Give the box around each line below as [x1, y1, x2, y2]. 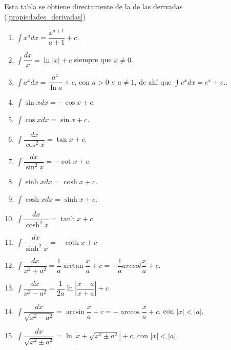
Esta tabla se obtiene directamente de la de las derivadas [4, 1, 183, 11]
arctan [63, 262, 83, 270]
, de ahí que [134, 76, 172, 87]
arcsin [66, 308, 85, 316]
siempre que [74, 54, 112, 65]
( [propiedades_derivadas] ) [4, 11, 86, 22]
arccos [120, 308, 140, 316]
